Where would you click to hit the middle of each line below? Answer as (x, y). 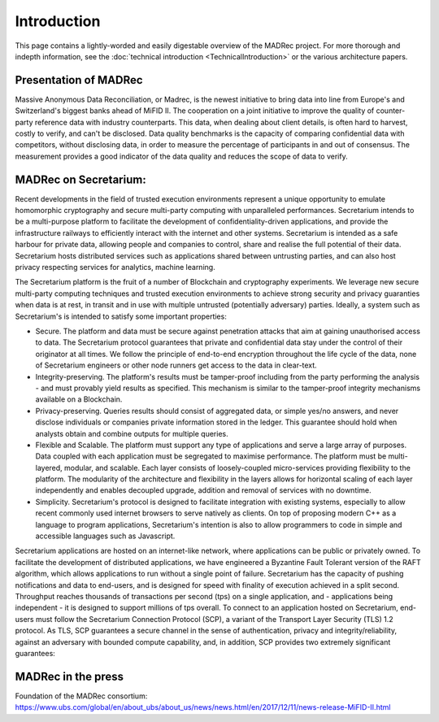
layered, (49, 468)
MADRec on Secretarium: (80, 179)
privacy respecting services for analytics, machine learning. (115, 267)
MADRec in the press (70, 676)
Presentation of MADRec (79, 80)
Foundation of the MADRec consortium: (81, 696)
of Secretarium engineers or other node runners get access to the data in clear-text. (176, 365)
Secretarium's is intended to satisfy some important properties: (121, 316)
